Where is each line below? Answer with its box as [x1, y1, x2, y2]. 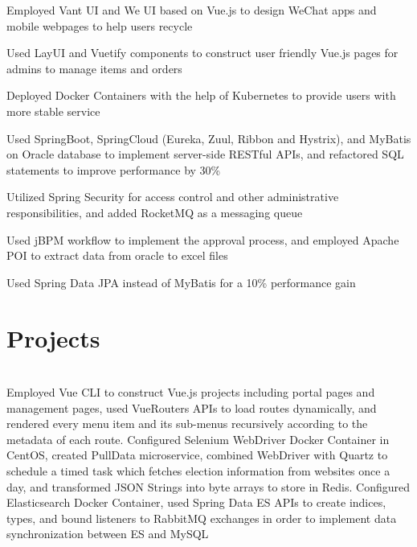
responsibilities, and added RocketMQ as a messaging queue [6, 204, 303, 220]
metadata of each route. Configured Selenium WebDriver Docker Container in [6, 430, 390, 447]
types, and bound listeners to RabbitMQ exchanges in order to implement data [6, 509, 397, 526]
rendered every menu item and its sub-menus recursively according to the [6, 415, 368, 432]
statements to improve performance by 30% [6, 161, 221, 178]
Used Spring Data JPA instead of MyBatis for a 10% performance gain [6, 273, 356, 290]
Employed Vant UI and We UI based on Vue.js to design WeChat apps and [6, 2, 377, 18]
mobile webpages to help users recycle [6, 17, 193, 34]
